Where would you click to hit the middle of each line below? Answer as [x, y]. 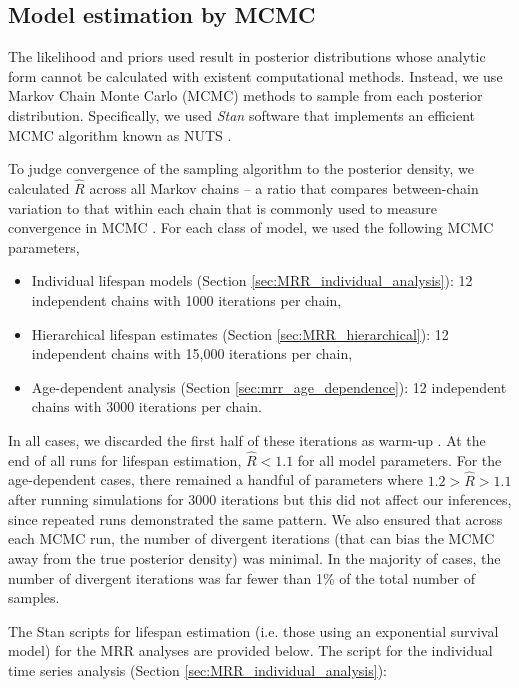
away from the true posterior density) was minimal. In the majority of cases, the [254, 557]
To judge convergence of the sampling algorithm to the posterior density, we [241, 168]
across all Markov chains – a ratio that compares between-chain [284, 187]
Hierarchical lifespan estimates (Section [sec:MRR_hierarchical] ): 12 [240, 333]
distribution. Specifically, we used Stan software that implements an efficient [241, 114]
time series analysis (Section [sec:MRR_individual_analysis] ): [197, 669]
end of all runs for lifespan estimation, [125, 459]
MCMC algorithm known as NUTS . [120, 134]
